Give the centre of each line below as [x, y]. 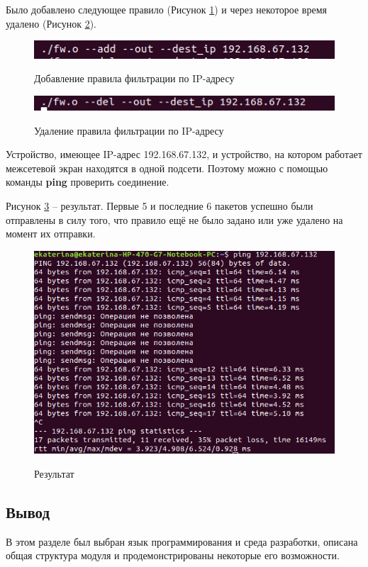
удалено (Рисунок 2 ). [51, 23]
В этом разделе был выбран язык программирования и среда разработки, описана [182, 541]
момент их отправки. [51, 234]
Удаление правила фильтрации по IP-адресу [129, 130]
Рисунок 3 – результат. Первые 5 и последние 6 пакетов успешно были [160, 206]
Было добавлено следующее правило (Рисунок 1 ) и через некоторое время [166, 9]
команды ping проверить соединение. [88, 182]
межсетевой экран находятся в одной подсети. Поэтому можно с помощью [167, 168]
